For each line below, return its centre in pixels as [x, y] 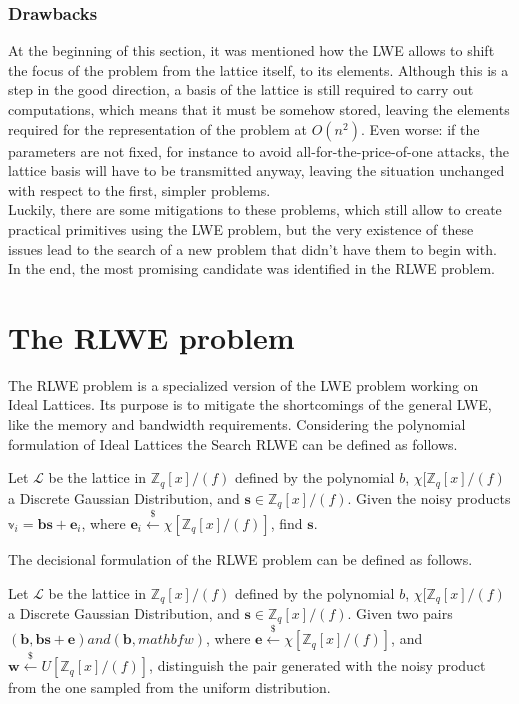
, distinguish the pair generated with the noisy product [317, 665]
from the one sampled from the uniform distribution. [169, 687]
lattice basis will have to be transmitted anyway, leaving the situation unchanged [256, 170]
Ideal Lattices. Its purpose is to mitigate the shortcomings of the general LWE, [250, 404]
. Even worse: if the [420, 128]
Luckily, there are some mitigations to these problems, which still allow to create [255, 209]
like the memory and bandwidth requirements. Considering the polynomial [237, 424]
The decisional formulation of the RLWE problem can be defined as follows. [240, 558]
